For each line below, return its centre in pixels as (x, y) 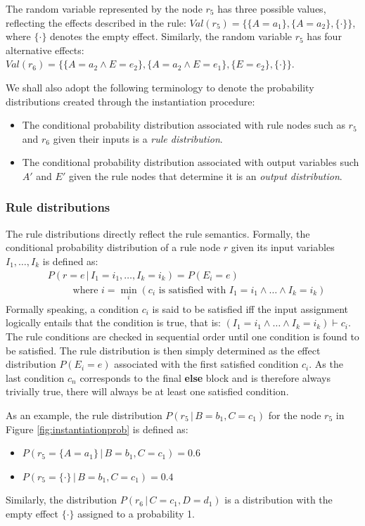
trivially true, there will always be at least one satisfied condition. (147, 391)
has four (324, 36)
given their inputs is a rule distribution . (138, 138)
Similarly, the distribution (62, 500)
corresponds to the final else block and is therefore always (205, 377)
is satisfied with (192, 290)
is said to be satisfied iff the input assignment (250, 308)
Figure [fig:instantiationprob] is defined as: (97, 429)
